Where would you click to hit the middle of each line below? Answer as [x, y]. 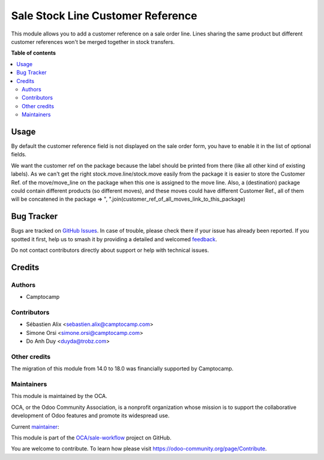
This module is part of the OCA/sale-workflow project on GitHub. [91, 437]
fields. [19, 155]
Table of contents [34, 53]
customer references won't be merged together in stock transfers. [93, 41]
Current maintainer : [35, 426]
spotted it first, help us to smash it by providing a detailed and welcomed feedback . [114, 239]
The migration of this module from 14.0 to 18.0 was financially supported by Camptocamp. [122, 369]
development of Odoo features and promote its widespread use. [90, 416]
